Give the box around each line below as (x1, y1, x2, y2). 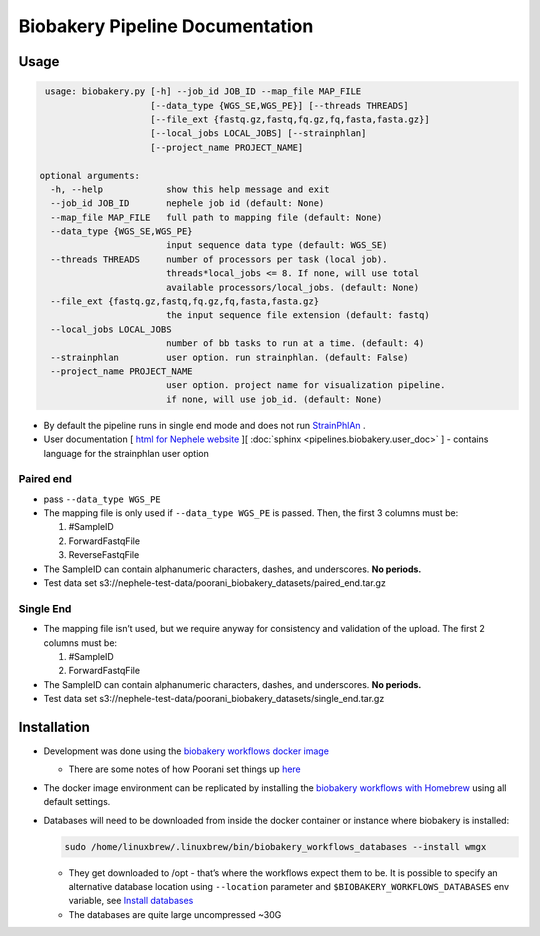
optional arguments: (39, 170, 140, 181)
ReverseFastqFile (68, 549, 140, 561)
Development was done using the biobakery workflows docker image (43, 745, 330, 757)
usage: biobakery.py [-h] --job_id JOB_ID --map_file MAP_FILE (45, 86, 362, 97)
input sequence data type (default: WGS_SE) (165, 240, 388, 251)
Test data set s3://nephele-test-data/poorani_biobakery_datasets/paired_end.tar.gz (43, 577, 387, 589)
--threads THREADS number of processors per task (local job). (50, 253, 388, 265)
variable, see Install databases (68, 895, 194, 907)
